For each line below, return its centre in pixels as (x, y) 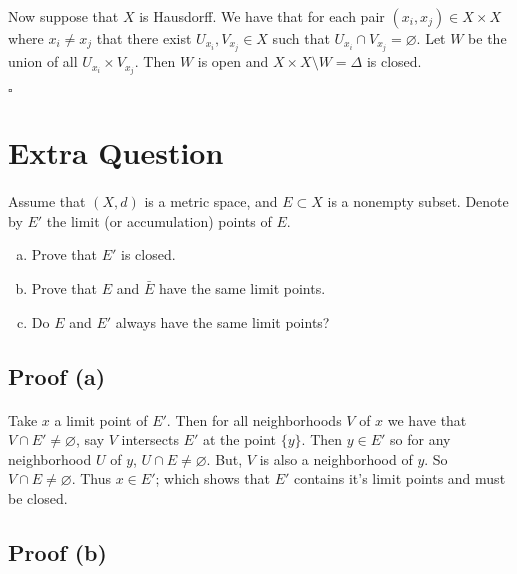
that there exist (144, 38)
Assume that (47, 201)
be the (487, 38)
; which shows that (212, 478)
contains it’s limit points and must (399, 478)
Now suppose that (63, 16)
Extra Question (116, 152)
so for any (420, 439)
